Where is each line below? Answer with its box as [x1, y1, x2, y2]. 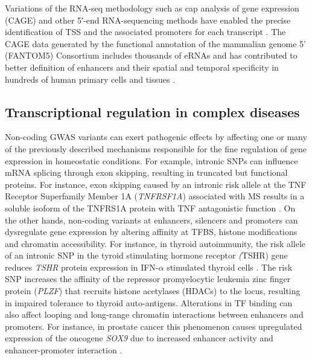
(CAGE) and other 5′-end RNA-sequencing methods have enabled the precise [5, 13, 291, 26]
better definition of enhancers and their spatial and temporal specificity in [5, 60, 279, 73]
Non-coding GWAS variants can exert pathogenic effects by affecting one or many [5, 130, 307, 143]
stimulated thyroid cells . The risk [167, 260, 293, 273]
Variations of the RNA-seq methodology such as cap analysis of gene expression [5, 2, 299, 14]
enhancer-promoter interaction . [5, 344, 123, 356]
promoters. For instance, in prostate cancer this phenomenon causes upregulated [5, 320, 302, 332]
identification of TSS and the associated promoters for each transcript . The [5, 25, 286, 38]
